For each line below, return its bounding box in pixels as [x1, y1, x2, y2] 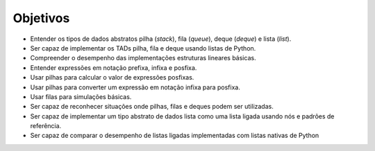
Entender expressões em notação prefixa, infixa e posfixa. [30, 63, 197, 72]
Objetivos [12, 10, 70, 26]
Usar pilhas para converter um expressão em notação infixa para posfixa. [30, 83, 241, 91]
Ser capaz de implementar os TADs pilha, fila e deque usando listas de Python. [30, 44, 256, 52]
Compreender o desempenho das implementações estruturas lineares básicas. [30, 54, 256, 62]
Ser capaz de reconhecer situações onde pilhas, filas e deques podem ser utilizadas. [30, 103, 274, 111]
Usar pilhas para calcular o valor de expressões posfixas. [30, 73, 194, 82]
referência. [30, 122, 62, 130]
